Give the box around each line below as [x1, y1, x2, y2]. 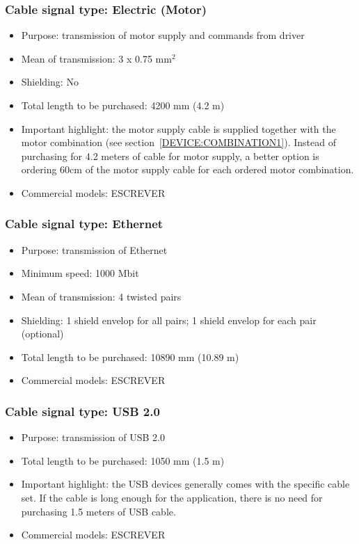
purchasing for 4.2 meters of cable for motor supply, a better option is [21, 148, 319, 163]
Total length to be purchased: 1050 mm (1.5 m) [21, 453, 225, 467]
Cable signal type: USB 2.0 [5, 402, 160, 419]
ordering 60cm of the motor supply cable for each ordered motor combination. [21, 162, 354, 177]
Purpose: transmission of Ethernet [21, 242, 168, 257]
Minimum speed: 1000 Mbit [21, 266, 139, 280]
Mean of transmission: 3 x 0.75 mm [21, 51, 172, 65]
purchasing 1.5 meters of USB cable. [21, 504, 176, 518]
